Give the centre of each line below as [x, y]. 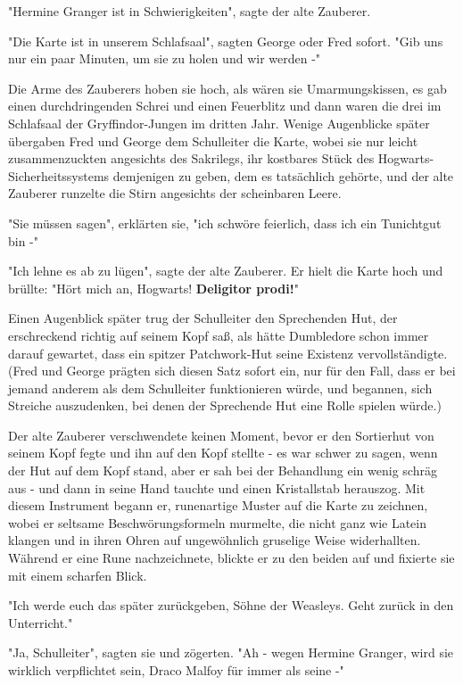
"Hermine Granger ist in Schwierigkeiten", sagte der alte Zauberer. [190, 11]
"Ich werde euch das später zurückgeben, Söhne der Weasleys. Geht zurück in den [231, 605]
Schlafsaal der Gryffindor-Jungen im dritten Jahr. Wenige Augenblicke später [219, 123]
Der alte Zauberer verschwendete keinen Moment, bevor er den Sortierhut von [221, 435]
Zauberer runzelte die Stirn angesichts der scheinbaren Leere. [175, 193]
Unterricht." [41, 622]
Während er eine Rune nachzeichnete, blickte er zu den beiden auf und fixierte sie [231, 558]
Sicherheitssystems [59, 175]
